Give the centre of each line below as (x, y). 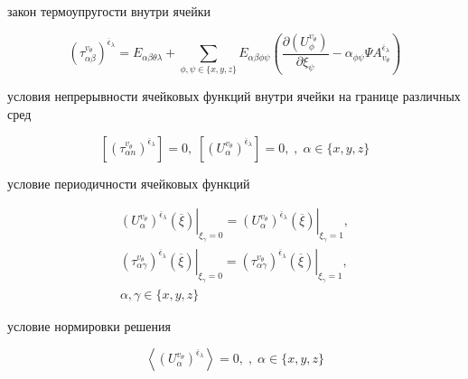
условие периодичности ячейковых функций (129, 183)
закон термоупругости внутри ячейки (109, 11)
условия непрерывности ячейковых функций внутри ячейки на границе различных (234, 96)
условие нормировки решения (89, 325)
